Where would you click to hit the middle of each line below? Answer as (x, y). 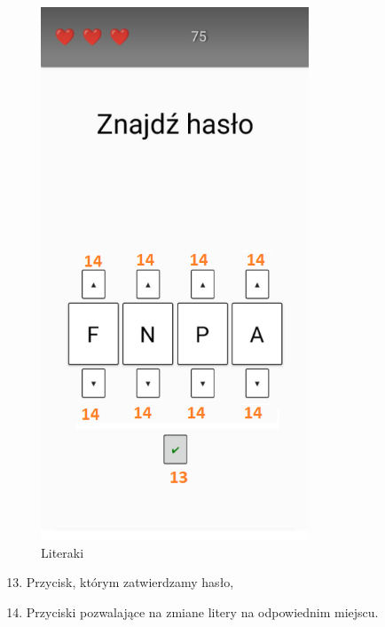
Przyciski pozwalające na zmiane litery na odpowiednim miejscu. (202, 611)
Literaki (63, 552)
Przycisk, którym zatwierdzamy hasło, (130, 582)
